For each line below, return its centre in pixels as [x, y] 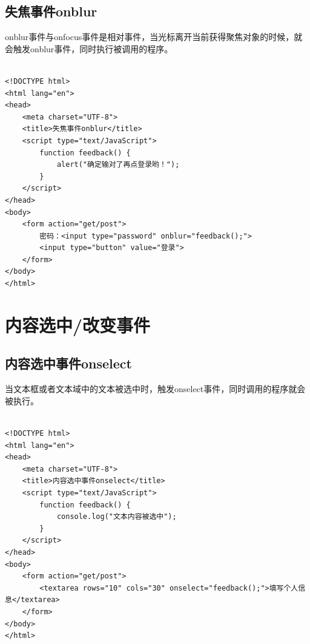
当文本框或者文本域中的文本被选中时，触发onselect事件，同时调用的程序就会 [155, 389]
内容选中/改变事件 [78, 324]
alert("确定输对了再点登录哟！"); [118, 165]
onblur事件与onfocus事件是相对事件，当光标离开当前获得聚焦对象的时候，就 [154, 37]
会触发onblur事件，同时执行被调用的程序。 [89, 48]
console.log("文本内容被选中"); [117, 517]
